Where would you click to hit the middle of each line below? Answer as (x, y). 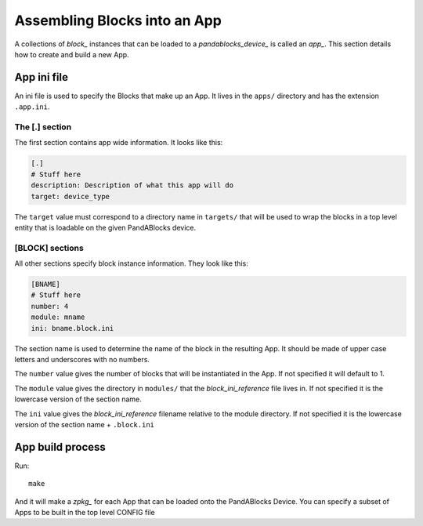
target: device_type (70, 196)
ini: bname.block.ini (72, 328)
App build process (60, 447)
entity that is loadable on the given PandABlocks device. (105, 227)
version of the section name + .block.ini (84, 424)
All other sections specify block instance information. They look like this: (131, 263)
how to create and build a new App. (72, 54)
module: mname (58, 317)
